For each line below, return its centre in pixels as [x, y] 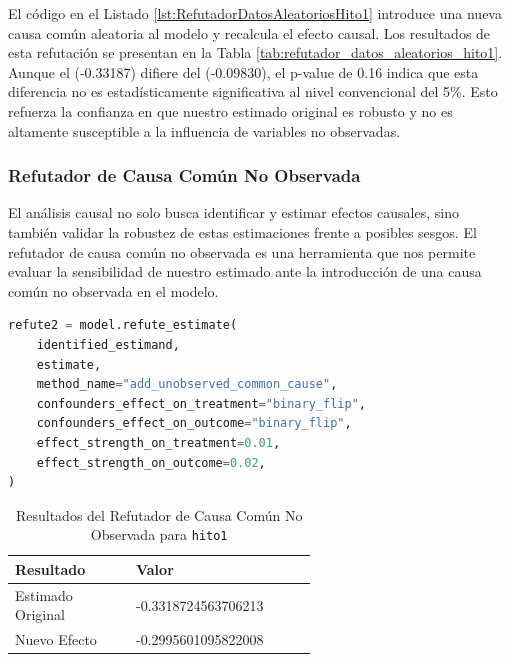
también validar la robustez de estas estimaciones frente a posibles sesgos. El [242, 231]
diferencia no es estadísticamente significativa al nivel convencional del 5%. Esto [253, 91]
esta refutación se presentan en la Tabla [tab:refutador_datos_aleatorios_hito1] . [255, 52]
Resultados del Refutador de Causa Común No [159, 514]
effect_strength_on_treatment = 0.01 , [158, 442]
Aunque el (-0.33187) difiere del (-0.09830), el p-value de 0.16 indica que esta [243, 71]
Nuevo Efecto [56, 639]
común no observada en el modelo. [113, 290]
